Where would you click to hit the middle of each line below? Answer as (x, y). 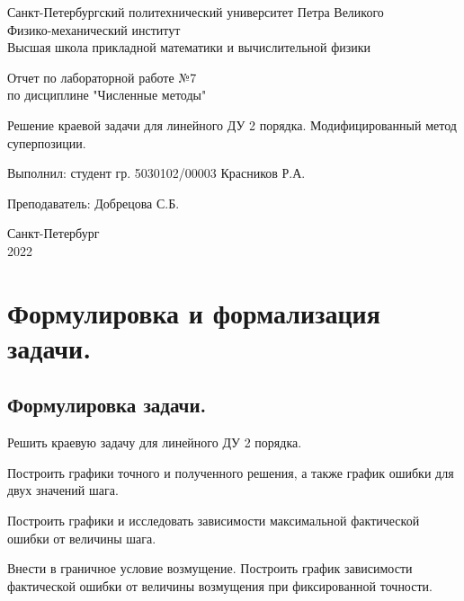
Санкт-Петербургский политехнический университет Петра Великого (196, 12)
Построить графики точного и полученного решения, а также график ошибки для (231, 472)
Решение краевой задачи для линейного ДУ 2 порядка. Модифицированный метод (232, 124)
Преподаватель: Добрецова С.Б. (94, 203)
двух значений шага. (63, 490)
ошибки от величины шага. (82, 538)
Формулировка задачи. (107, 405)
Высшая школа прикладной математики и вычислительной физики (189, 47)
